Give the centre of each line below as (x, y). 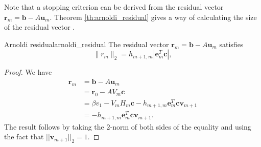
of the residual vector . (40, 27)
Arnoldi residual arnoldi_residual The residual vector (87, 44)
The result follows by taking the (54, 126)
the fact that (24, 136)
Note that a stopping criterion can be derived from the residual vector (114, 7)
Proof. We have (28, 72)
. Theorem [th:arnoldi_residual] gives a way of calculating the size (153, 17)
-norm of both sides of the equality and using (181, 126)
